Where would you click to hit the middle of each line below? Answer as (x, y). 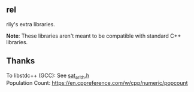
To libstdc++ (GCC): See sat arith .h (48, 76)
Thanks (21, 61)
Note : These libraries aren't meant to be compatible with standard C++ (94, 36)
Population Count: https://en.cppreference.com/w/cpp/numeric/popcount (97, 83)
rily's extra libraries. (31, 24)
